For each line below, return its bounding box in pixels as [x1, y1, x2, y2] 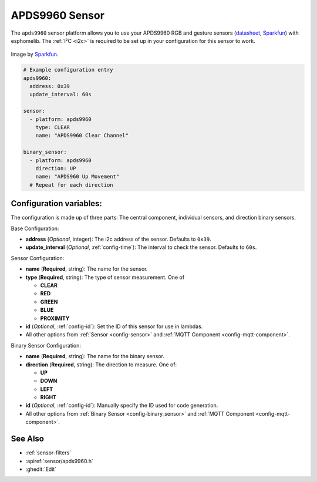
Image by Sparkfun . [11, 50, 59, 58]
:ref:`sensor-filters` [25, 449, 72, 456]
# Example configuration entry [23, 66, 114, 73]
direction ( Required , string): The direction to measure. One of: [25, 361, 177, 368]
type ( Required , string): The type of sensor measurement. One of [25, 274, 185, 281]
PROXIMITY [40, 315, 70, 322]
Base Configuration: [11, 225, 59, 232]
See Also [11, 434, 44, 444]
